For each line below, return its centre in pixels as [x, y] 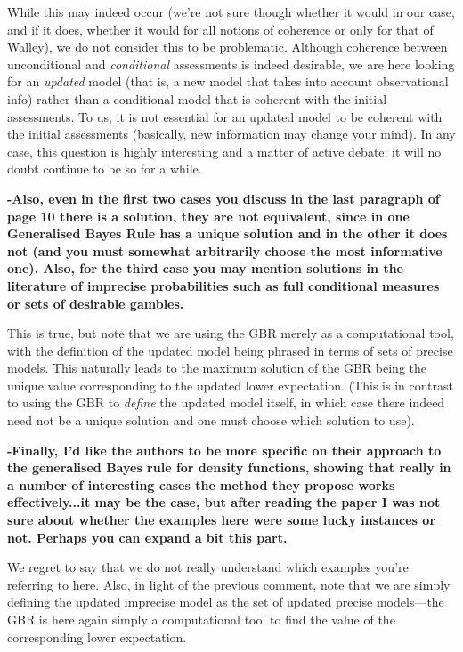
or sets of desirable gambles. [96, 303]
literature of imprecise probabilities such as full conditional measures [223, 285]
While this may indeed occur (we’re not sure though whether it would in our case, [231, 12]
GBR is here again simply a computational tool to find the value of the [201, 619]
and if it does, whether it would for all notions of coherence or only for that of [220, 29]
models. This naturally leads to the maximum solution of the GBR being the [217, 368]
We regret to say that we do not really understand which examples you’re [208, 567]
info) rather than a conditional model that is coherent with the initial [197, 98]
